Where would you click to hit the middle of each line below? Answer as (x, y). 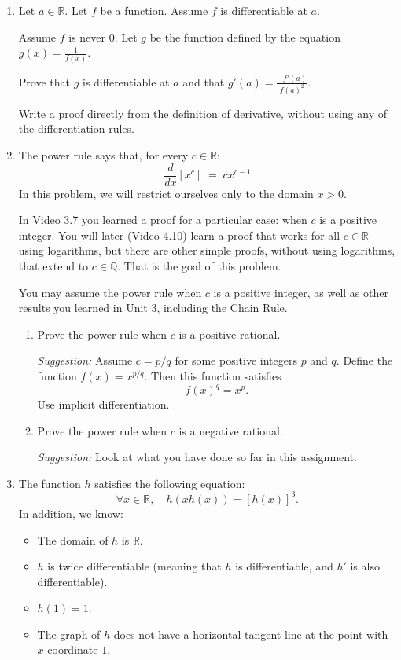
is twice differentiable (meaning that (134, 566)
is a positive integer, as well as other (301, 292)
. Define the (364, 360)
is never (87, 37)
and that (204, 81)
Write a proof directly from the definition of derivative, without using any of (202, 113)
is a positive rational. (230, 334)
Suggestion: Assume (85, 360)
